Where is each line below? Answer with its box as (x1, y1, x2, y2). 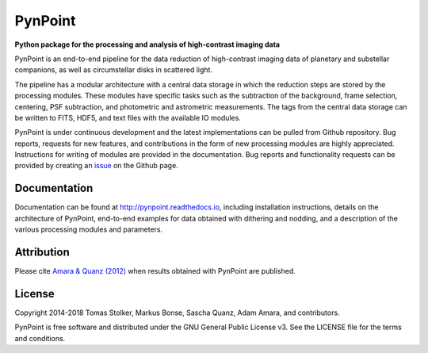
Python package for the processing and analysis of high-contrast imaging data (14, 40, 281, 49)
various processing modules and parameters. (14, 224, 163, 234)
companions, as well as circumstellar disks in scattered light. (14, 65, 213, 75)
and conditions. (14, 333, 66, 343)
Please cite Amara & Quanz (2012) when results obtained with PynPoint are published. (14, 267, 296, 276)
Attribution (14, 245, 71, 259)
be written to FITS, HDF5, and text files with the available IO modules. (14, 113, 242, 122)
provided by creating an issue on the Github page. (14, 161, 178, 171)
